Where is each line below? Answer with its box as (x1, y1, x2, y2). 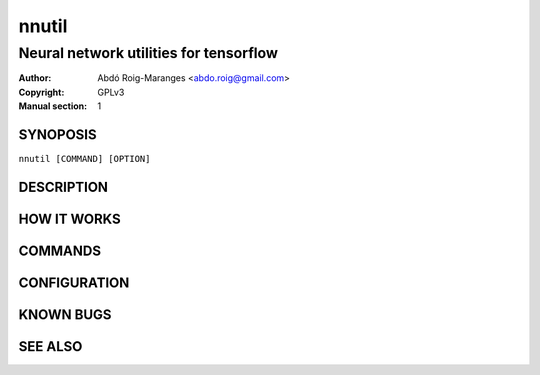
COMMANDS (18, 242, 102, 259)
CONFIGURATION (18, 274, 130, 291)
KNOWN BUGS (18, 306, 112, 323)
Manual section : (18, 100, 88, 112)
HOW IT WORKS (18, 210, 121, 227)
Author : (18, 72, 52, 84)
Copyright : (18, 86, 65, 98)
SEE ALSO (18, 338, 83, 355)
